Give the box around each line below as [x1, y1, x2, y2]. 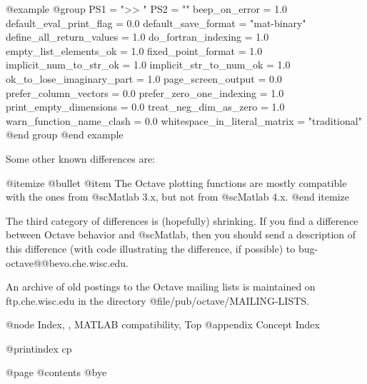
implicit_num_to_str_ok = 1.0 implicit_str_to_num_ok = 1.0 [6, 57, 291, 72]
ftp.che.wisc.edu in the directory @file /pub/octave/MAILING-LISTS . [6, 293, 309, 308]
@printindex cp [6, 340, 72, 355]
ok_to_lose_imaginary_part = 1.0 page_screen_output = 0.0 [6, 71, 282, 86]
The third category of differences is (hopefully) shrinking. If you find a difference [6, 213, 358, 228]
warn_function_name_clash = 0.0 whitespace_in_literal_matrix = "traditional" [6, 113, 362, 128]
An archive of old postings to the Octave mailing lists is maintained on [6, 279, 316, 294]
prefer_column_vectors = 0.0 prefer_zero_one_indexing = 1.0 [6, 85, 284, 100]
